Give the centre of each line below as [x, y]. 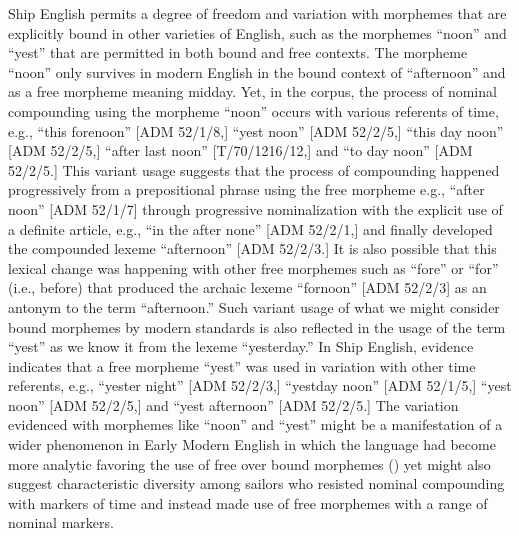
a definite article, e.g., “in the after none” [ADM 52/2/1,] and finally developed [250, 228]
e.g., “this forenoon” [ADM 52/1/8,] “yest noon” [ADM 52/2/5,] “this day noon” [256, 130]
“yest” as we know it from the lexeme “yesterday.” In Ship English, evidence [241, 346]
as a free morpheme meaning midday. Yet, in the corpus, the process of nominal [252, 91]
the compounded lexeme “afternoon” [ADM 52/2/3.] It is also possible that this [252, 248]
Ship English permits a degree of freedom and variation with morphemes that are [257, 13]
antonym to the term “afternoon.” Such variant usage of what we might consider [254, 306]
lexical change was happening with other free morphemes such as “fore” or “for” [253, 267]
